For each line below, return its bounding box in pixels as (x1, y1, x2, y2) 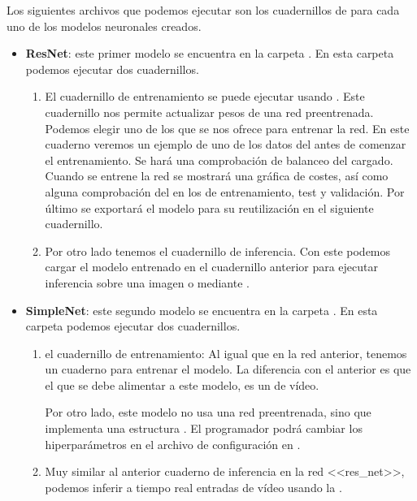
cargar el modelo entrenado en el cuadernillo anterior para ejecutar (45, 258, 379, 275)
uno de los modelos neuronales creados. (7, 17, 202, 34)
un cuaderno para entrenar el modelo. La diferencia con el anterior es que (45, 361, 411, 378)
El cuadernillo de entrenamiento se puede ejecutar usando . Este (45, 88, 365, 105)
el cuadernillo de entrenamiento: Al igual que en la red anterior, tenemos (45, 344, 407, 361)
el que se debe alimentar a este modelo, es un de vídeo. (45, 376, 319, 393)
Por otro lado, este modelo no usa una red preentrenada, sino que (45, 404, 371, 421)
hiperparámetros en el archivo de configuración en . (45, 435, 301, 452)
